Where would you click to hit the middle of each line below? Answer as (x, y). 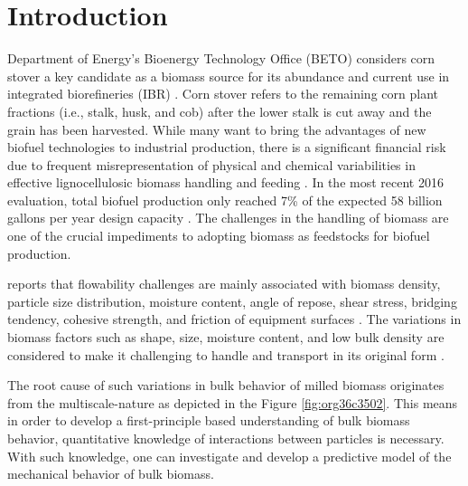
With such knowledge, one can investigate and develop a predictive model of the (229, 456)
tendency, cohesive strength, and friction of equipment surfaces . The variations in (234, 319)
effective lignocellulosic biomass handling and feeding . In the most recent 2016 (225, 182)
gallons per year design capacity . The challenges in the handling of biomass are (228, 218)
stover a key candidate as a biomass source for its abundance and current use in (229, 76)
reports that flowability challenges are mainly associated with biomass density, (224, 284)
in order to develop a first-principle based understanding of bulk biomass (209, 420)
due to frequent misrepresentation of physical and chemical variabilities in (211, 164)
